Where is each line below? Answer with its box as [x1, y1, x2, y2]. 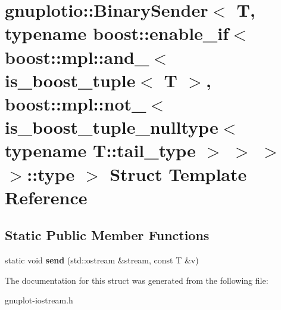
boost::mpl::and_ [5, 44, 149, 69]
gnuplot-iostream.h [5, 294, 73, 306]
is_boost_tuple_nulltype [5, 115, 218, 139]
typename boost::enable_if [5, 21, 229, 45]
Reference [5, 185, 88, 209]
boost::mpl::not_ [5, 91, 146, 115]
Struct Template [110, 161, 247, 186]
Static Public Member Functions [5, 226, 210, 244]
